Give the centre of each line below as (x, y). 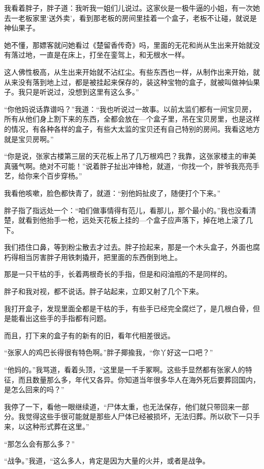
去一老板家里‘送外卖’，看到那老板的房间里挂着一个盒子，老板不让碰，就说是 (130, 18)
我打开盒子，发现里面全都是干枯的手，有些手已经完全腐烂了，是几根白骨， (128, 308)
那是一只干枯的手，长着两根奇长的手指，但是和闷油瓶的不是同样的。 (118, 274)
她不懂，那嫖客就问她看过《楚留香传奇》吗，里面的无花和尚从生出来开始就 (128, 45)
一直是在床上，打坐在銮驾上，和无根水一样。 (114, 55)
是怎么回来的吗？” (34, 389)
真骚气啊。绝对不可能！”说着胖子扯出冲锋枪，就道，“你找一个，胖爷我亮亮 (128, 166)
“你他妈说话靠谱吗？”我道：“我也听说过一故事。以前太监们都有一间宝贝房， (130, 109)
